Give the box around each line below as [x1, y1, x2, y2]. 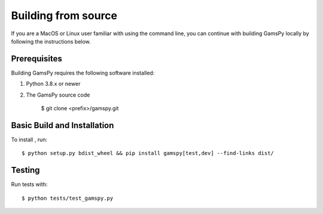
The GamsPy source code [26, 91, 90, 98]
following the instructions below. [11, 38, 91, 45]
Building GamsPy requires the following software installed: [11, 69, 155, 76]
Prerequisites [11, 54, 62, 64]
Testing [11, 165, 40, 175]
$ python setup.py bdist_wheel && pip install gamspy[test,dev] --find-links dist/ [22, 150, 275, 157]
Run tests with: [11, 181, 48, 188]
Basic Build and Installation [11, 120, 114, 131]
